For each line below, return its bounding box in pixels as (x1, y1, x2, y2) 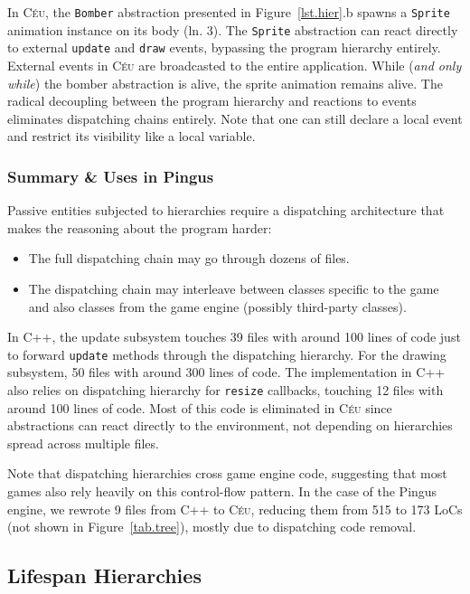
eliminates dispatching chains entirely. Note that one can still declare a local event (7, 108, 463, 127)
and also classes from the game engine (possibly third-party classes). (28, 297, 407, 316)
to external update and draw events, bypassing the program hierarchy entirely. (7, 38, 441, 57)
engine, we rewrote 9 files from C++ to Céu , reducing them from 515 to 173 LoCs (7, 499, 463, 518)
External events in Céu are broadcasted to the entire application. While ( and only (7, 55, 462, 74)
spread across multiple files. (7, 433, 159, 452)
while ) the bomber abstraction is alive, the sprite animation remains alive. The (7, 73, 443, 92)
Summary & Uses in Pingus (7, 165, 214, 187)
